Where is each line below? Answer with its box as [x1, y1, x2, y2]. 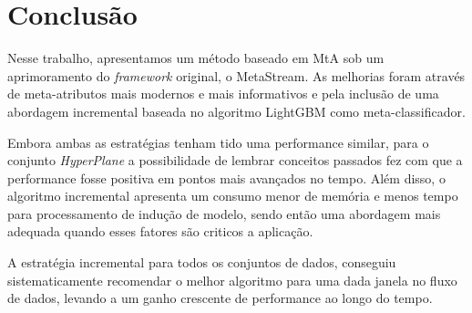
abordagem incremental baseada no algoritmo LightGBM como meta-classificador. [7, 101, 466, 120]
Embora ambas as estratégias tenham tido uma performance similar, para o [7, 132, 429, 151]
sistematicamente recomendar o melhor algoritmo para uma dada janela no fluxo [7, 270, 457, 289]
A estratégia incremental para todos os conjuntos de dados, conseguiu [7, 253, 396, 272]
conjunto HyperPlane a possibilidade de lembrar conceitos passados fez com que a [7, 151, 463, 170]
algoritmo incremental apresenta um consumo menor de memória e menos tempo [7, 186, 458, 205]
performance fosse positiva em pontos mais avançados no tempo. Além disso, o [7, 168, 446, 187]
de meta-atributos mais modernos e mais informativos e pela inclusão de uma [7, 84, 439, 103]
